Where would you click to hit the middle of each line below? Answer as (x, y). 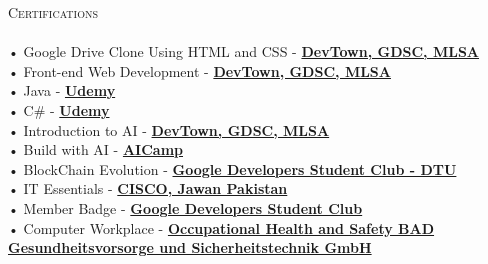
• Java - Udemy (62, 90)
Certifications (53, 12)
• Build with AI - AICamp (96, 149)
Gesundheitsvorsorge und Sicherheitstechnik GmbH (190, 247)
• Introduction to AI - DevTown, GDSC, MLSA (169, 129)
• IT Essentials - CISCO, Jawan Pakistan (148, 188)
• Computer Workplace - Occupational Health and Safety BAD (221, 227)
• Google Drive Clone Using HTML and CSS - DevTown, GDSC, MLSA (244, 51)
